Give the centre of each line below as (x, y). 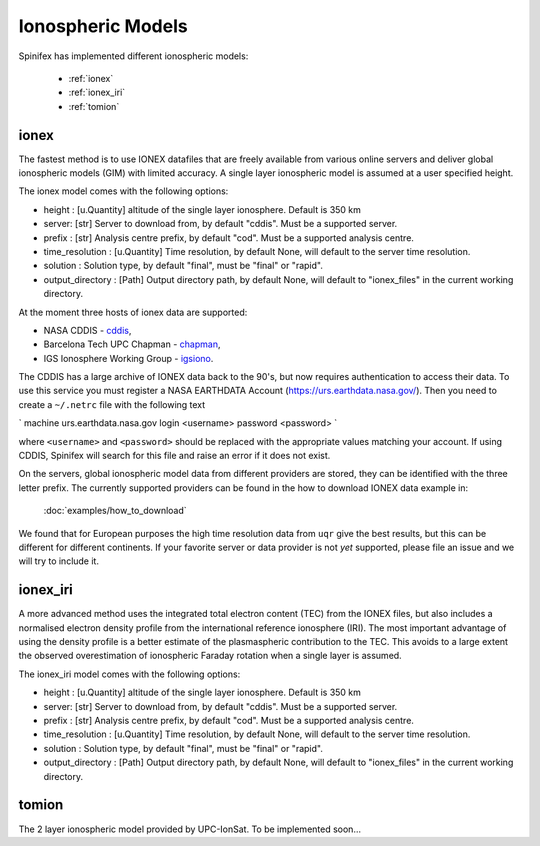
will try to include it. (59, 561)
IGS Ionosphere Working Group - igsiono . (128, 358)
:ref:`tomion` (94, 106)
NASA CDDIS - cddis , (87, 330)
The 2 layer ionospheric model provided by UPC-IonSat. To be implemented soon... (190, 829)
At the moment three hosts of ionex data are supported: (133, 312)
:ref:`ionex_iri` (97, 92)
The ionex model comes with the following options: (123, 191)
